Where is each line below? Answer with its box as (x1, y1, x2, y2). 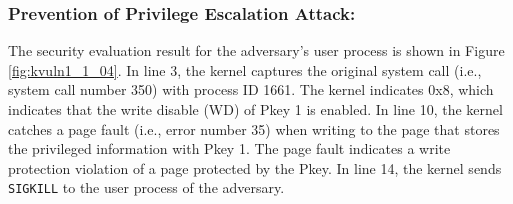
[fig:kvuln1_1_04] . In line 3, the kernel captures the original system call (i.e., (8, 59, 482, 80)
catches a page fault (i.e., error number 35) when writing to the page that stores (8, 118, 500, 139)
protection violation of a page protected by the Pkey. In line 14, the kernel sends (8, 157, 502, 178)
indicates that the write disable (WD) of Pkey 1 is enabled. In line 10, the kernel (8, 99, 503, 119)
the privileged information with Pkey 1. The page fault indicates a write (8, 138, 451, 159)
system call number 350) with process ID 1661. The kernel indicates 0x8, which (8, 79, 494, 100)
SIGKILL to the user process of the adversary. (8, 177, 285, 198)
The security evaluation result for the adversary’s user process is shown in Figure (8, 40, 505, 61)
